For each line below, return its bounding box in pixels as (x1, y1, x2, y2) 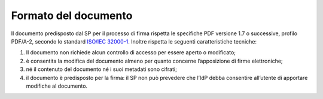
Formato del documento (11, 9, 133, 22)
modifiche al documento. (26, 82, 88, 89)
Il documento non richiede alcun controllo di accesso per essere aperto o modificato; (26, 49, 236, 56)
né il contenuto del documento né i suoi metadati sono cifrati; (26, 66, 178, 73)
